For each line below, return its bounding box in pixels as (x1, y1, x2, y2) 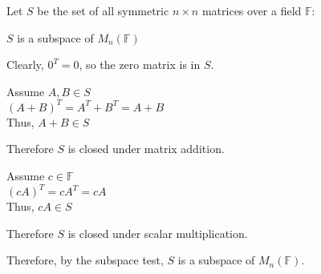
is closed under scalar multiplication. (67, 224, 248, 241)
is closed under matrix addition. (67, 140, 225, 157)
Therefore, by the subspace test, (6, 252, 164, 268)
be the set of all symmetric (37, 2, 169, 18)
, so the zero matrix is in (79, 56, 201, 73)
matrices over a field (201, 2, 302, 18)
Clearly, (6, 56, 44, 73)
